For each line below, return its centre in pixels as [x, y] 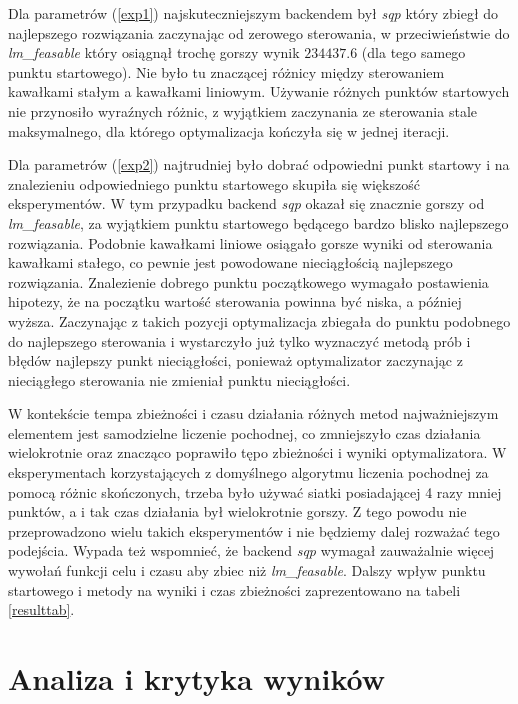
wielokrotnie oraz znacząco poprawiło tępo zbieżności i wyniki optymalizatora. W [257, 452]
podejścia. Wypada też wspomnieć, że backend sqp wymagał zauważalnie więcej [251, 550]
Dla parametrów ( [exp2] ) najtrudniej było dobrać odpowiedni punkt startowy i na [259, 164]
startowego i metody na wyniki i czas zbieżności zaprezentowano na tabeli [234, 589]
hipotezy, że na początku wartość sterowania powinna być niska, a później [235, 301]
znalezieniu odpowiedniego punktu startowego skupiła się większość [214, 183]
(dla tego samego [413, 52]
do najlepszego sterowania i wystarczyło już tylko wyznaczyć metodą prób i [239, 340]
